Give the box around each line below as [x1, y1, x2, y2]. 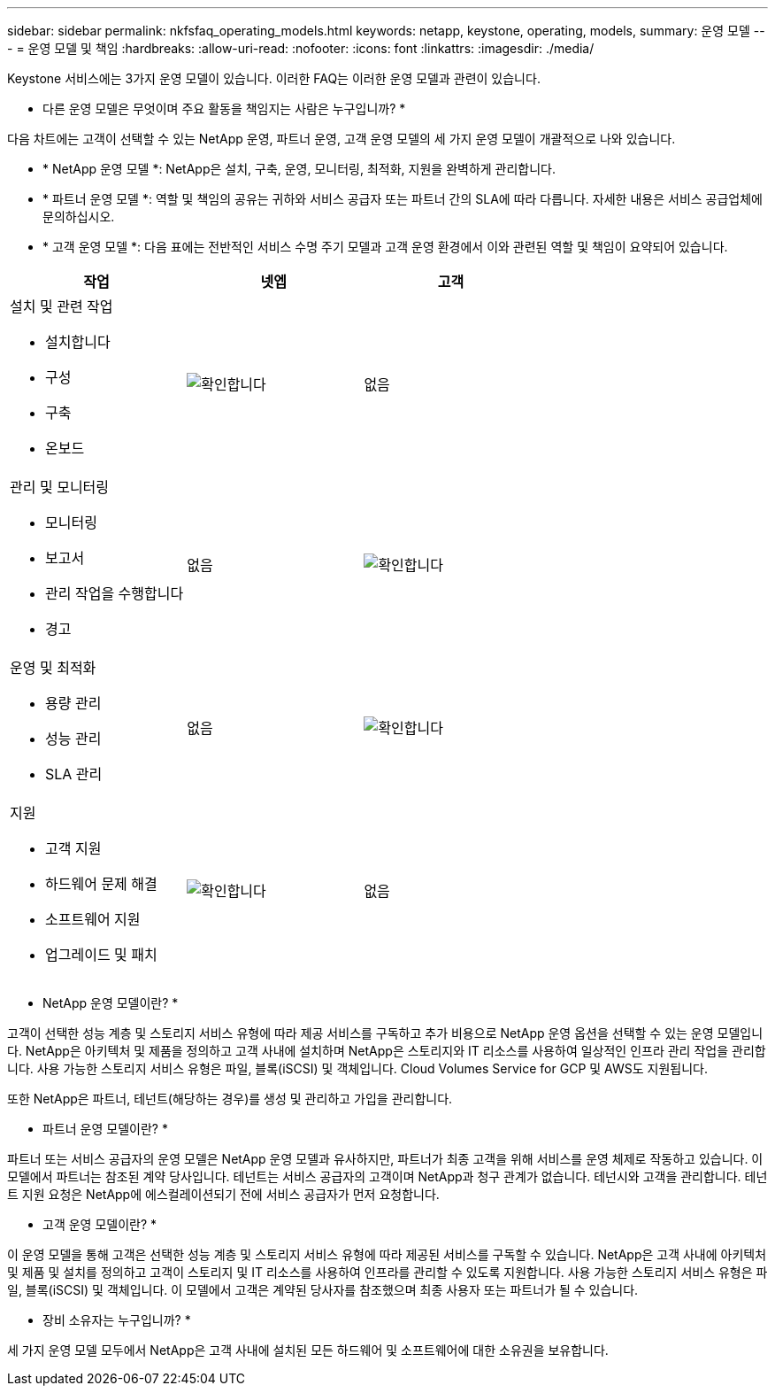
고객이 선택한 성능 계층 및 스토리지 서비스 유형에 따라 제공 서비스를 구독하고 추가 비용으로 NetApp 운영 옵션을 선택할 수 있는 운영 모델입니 [7, 1025, 763, 1041]
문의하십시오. [42, 209, 115, 224]
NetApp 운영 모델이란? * [42, 995, 179, 1010]
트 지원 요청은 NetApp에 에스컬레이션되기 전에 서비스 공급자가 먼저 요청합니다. [7, 1187, 440, 1202]
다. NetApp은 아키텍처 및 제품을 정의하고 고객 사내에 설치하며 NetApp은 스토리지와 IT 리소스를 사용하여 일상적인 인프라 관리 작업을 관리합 [7, 1043, 766, 1058]
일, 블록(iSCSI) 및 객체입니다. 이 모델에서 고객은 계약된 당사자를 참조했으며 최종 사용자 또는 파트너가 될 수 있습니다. [7, 1282, 639, 1297]
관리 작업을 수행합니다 [45, 584, 184, 602]
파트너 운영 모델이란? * [42, 1121, 168, 1136]
